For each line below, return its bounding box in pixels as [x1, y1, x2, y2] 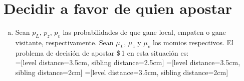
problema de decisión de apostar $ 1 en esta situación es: [15, 47, 189, 58]
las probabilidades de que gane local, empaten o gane [63, 27, 226, 37]
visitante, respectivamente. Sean [15, 37, 114, 47]
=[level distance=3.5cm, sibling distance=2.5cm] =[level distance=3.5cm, [15, 57, 240, 68]
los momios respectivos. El [152, 37, 234, 47]
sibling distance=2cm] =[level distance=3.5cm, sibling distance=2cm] [15, 67, 228, 77]
